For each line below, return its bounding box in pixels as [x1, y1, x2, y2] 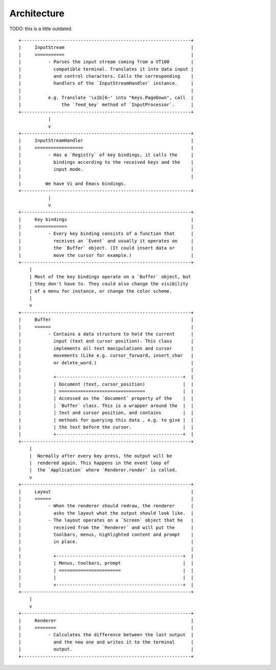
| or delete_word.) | [18, 360, 194, 365]
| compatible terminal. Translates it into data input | [18, 66, 194, 72]
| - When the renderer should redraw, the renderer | [18, 503, 194, 509]
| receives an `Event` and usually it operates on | [18, 238, 194, 244]
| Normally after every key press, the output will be [29, 453, 172, 459]
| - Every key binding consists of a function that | [18, 231, 194, 236]
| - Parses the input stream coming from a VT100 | [18, 59, 194, 65]
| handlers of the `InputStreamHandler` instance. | [18, 80, 194, 87]
